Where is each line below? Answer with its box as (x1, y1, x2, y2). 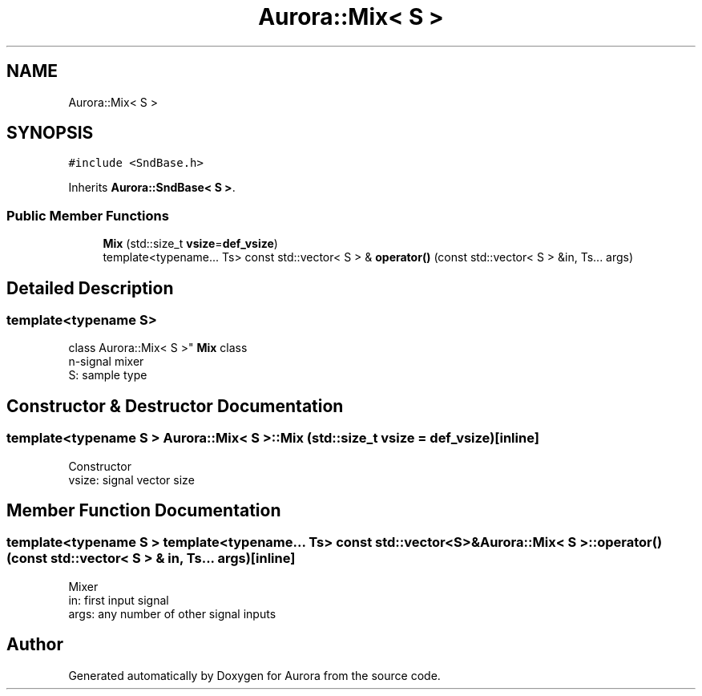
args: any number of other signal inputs (68, 606, 276, 621)
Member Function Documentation (6, 500, 281, 521)
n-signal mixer (68, 354, 144, 369)
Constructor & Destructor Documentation (6, 395, 344, 416)
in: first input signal (68, 593, 169, 607)
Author (6, 634, 63, 655)
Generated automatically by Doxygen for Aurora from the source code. (68, 668, 441, 682)
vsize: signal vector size (68, 472, 195, 487)
